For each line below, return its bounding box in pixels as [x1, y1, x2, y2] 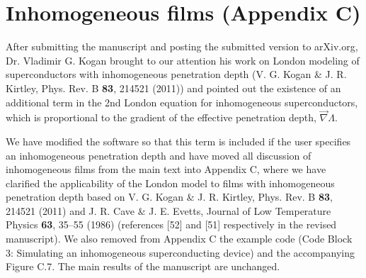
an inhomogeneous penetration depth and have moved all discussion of [6, 148, 311, 162]
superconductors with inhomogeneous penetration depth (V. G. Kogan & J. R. [6, 67, 347, 82]
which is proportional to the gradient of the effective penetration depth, [6, 110, 316, 125]
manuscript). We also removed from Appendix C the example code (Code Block [6, 231, 353, 246]
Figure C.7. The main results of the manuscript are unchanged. [6, 259, 280, 274]
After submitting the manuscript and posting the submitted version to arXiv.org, [6, 39, 358, 54]
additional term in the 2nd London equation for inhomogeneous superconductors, [6, 94, 358, 109]
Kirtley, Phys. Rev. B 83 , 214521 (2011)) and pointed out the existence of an [6, 80, 341, 95]
